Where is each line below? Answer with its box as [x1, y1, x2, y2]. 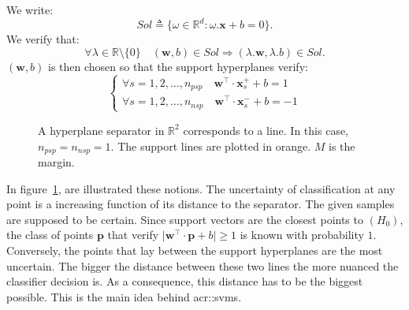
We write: [6, 2, 54, 17]
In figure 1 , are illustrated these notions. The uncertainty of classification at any [6, 180, 396, 196]
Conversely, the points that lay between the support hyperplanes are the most [6, 241, 383, 258]
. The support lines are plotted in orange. [110, 137, 311, 154]
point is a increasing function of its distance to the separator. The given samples [6, 196, 395, 212]
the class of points [6, 226, 94, 243]
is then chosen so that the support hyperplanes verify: [48, 58, 308, 74]
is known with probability [240, 226, 364, 243]
